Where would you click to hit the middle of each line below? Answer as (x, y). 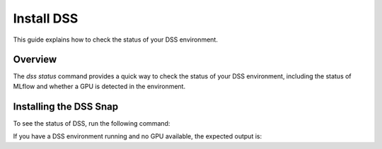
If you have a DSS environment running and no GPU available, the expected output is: (137, 136)
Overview (35, 60)
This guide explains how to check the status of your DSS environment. (116, 40)
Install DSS (46, 18)
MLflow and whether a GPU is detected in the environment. (99, 86)
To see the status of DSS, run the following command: (92, 123)
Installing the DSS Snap (66, 106)
